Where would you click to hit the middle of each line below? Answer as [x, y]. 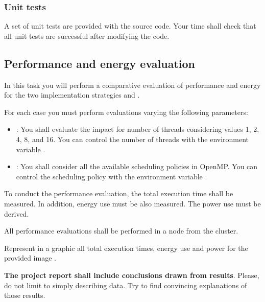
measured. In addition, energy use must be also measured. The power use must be [132, 203]
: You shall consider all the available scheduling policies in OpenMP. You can [137, 166]
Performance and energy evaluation [100, 63]
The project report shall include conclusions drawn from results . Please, [132, 275]
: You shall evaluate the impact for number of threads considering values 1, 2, [138, 129]
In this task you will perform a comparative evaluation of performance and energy [132, 85]
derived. [17, 213]
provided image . [30, 258]
